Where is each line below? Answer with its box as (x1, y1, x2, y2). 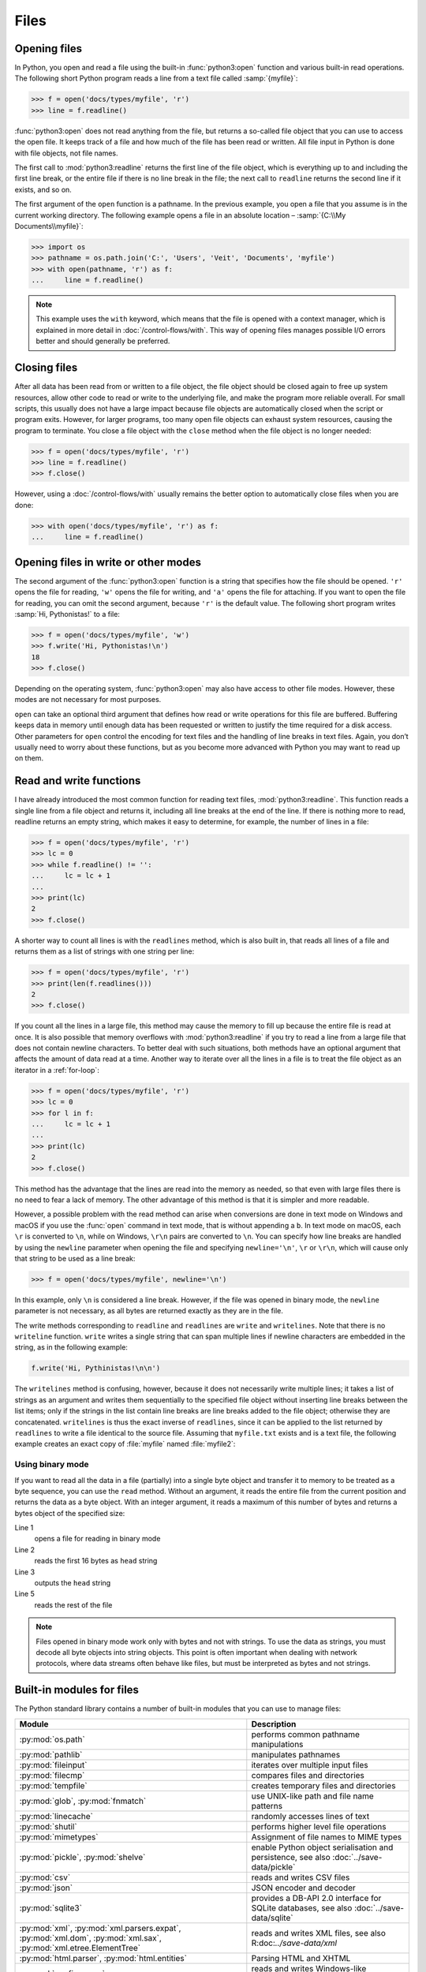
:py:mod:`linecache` (19, 1810, 94, 1821)
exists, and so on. (14, 185, 73, 194)
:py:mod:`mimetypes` (19, 1831, 99, 1842)
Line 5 (14, 1589, 35, 1599)
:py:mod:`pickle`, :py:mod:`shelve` (19, 1851, 146, 1862)
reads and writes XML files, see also (251, 1927, 387, 1938)
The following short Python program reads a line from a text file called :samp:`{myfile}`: (14, 73, 298, 83)
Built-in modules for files (14, 1683, 140, 1697)
